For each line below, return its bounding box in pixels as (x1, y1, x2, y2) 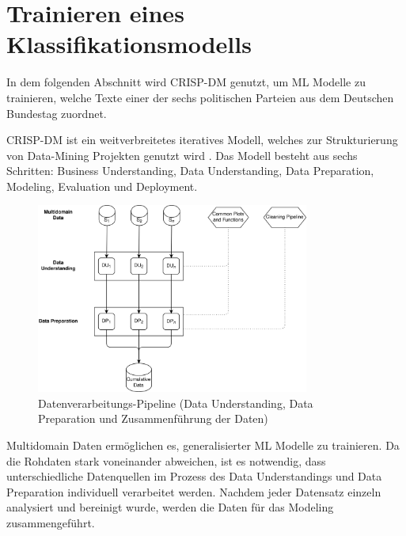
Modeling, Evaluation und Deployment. (6, 177, 198, 194)
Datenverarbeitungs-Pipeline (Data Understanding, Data (38, 394, 313, 411)
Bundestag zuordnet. (6, 105, 107, 121)
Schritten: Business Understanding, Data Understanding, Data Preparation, (6, 162, 374, 179)
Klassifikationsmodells (6, 28, 252, 60)
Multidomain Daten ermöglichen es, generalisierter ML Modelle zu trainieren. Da (6, 437, 400, 454)
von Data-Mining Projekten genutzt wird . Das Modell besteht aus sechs (6, 146, 358, 163)
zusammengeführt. (6, 515, 95, 531)
